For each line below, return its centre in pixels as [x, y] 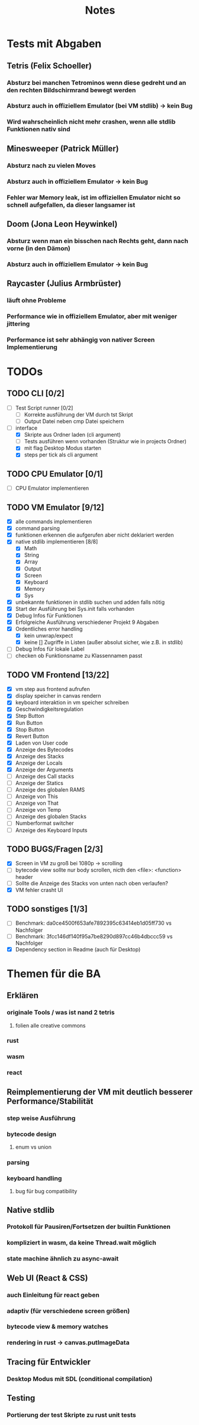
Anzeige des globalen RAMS [50, 790]
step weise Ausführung [41, 1118]
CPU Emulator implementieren [52, 488]
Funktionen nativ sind [38, 130]
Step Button [30, 716]
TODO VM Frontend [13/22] [58, 675]
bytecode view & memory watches [57, 1327]
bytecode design [32, 1134]
